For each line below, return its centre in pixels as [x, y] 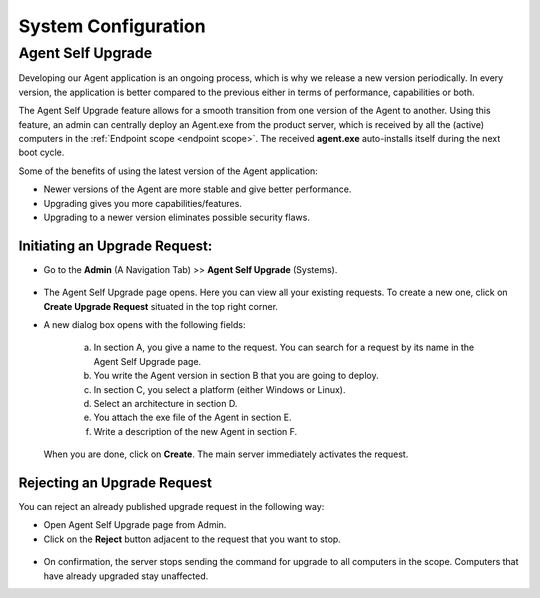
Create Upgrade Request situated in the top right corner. [161, 306]
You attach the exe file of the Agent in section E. [192, 417]
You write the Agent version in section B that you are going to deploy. [236, 376]
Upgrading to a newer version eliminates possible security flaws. [176, 217]
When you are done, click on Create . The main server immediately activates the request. [226, 454]
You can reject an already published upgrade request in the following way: [171, 507]
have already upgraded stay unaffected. [126, 576]
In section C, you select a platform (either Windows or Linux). [219, 389]
